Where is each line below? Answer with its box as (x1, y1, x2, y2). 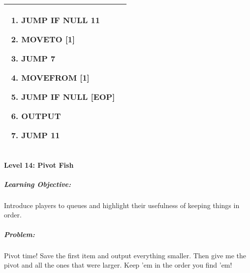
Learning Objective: (4, 179, 71, 189)
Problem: (4, 229, 35, 239)
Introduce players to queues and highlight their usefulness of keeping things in (4, 200, 240, 210)
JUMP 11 (21, 129, 60, 141)
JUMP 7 (21, 53, 56, 64)
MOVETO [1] (21, 33, 75, 45)
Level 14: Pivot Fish (4, 159, 74, 170)
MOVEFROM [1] (21, 72, 90, 83)
